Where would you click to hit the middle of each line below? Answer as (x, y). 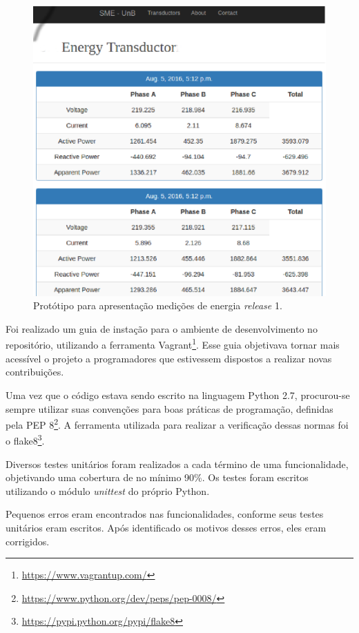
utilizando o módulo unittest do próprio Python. (108, 490)
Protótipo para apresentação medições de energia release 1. (158, 305)
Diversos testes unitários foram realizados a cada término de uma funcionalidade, (177, 464)
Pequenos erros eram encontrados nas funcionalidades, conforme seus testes (165, 514)
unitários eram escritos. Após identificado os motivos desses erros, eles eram (166, 527)
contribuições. (35, 372)
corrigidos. (28, 541)
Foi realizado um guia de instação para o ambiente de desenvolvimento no (162, 328)
